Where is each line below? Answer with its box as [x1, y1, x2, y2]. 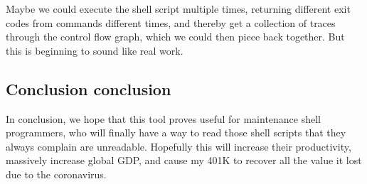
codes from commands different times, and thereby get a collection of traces [6, 15, 336, 30]
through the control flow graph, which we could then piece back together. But [6, 29, 345, 44]
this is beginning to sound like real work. [6, 43, 183, 58]
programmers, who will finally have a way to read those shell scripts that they [6, 125, 346, 140]
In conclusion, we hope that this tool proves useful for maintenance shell [6, 111, 321, 126]
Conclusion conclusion [6, 77, 171, 99]
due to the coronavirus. [6, 166, 107, 181]
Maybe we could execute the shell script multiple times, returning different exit [6, 1, 351, 16]
